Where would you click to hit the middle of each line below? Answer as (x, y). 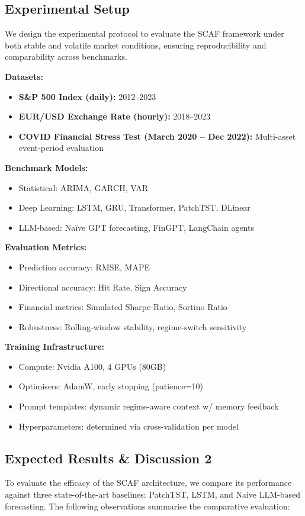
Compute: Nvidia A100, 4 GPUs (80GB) (92, 366)
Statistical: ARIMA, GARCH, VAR (83, 187)
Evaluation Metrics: (46, 247)
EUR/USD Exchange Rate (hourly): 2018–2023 (115, 116)
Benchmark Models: (46, 167)
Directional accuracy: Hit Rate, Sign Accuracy (103, 287)
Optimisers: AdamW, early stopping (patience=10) (111, 386)
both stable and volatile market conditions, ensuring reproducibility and (136, 45)
